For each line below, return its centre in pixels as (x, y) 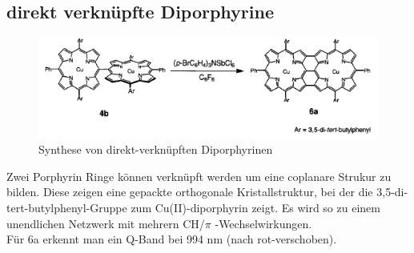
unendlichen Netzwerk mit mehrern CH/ (106, 223)
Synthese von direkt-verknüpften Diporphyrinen (156, 149)
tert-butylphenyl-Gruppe (67, 207)
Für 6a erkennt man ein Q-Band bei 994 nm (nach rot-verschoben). (172, 239)
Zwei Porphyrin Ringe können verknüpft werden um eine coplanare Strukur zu (199, 176)
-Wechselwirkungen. (263, 223)
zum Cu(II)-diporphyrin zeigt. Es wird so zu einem (255, 207)
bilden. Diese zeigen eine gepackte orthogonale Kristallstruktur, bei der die (190, 192)
